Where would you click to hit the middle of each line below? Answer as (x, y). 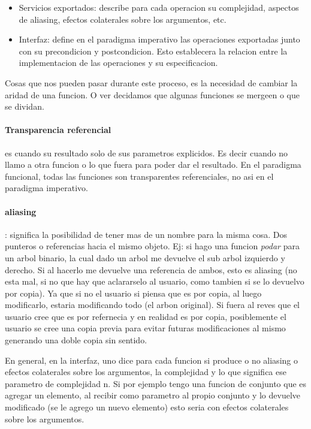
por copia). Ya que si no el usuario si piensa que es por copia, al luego (133, 293)
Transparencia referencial (58, 130)
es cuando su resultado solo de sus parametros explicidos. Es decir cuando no (146, 152)
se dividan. (25, 106)
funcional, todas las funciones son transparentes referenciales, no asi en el (139, 176)
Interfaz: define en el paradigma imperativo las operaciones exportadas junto (159, 39)
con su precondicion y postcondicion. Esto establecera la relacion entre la (153, 51)
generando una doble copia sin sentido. (76, 340)
